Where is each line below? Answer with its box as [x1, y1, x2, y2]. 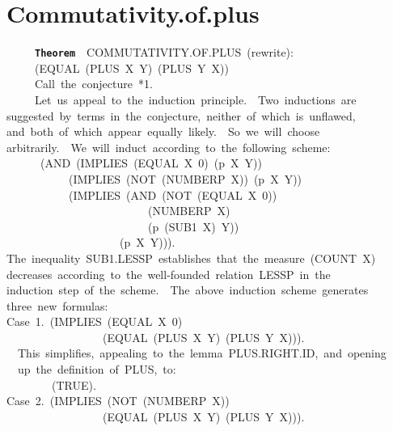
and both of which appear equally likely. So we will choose [6, 123, 320, 140]
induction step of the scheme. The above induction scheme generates [6, 281, 369, 298]
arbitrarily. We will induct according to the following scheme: [6, 138, 331, 155]
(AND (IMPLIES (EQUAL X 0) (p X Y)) [40, 154, 262, 171]
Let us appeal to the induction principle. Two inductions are [34, 91, 357, 108]
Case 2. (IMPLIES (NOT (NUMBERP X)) [6, 392, 230, 409]
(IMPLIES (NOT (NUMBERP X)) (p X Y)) [68, 170, 302, 187]
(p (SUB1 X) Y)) [147, 218, 239, 235]
